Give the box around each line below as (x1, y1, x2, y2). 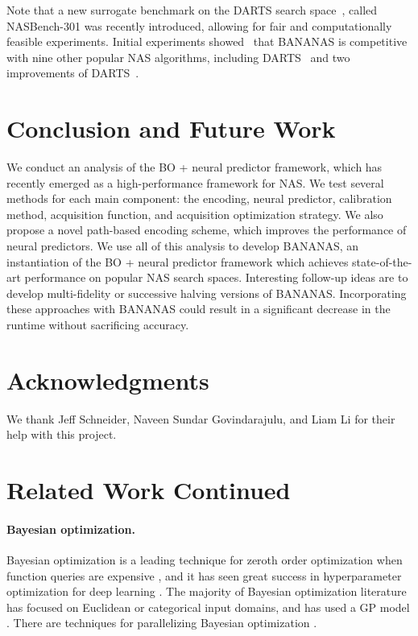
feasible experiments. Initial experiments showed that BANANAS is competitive (6, 33, 408, 50)
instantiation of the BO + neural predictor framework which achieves (6, 253, 349, 270)
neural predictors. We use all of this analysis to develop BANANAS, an (6, 237, 359, 254)
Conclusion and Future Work (6, 112, 336, 145)
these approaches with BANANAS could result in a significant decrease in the (6, 300, 391, 317)
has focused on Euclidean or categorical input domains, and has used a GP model (6, 598, 410, 615)
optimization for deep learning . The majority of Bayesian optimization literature (6, 583, 407, 600)
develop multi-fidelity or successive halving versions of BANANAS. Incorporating (6, 284, 407, 301)
